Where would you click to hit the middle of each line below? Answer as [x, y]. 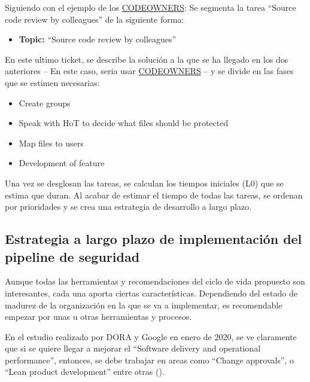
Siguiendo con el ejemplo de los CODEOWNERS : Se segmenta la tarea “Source [151, 7]
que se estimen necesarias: [52, 82]
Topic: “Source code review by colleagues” [98, 39]
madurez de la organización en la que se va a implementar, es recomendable [144, 305]
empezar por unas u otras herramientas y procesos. [98, 317]
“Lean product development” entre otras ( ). [85, 372]
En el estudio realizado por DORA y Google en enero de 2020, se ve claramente [151, 336]
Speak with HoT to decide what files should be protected [124, 123]
